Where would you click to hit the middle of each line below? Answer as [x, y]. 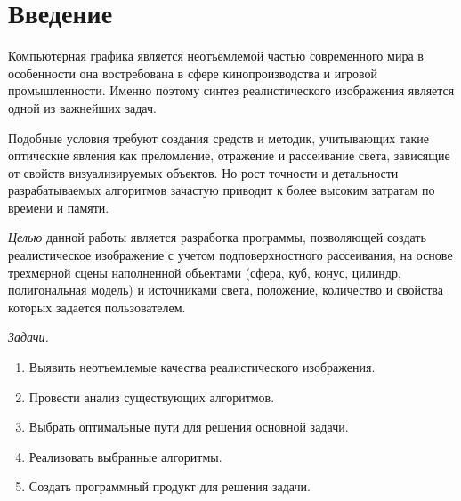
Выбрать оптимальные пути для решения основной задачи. [189, 427]
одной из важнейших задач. [82, 107]
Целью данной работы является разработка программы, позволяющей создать [217, 237]
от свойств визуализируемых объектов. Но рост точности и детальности [203, 172]
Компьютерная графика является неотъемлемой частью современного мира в [216, 56]
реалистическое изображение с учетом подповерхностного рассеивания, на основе [230, 255]
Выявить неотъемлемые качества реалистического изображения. [202, 367]
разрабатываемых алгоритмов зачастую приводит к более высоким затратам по [222, 190]
